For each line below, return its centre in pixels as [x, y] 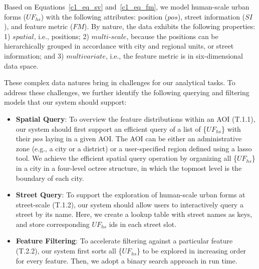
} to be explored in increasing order [192, 251]
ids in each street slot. [143, 224]
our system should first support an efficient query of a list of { [111, 128]
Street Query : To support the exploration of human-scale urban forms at [131, 195]
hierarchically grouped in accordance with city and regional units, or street [119, 46]
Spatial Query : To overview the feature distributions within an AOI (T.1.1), [136, 118]
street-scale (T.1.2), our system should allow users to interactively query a [129, 204]
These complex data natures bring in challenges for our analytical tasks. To [120, 82]
